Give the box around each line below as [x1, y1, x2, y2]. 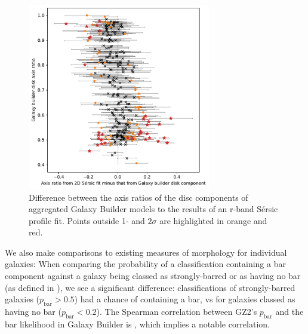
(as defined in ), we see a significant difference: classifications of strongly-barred [5, 281, 295, 293]
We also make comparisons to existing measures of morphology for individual [5, 246, 287, 258]
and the [275, 305, 304, 318]
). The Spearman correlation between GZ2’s [96, 305, 257, 318]
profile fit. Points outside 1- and [29, 214, 145, 226]
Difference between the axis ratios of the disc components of [29, 191, 248, 203]
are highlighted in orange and [159, 214, 267, 226]
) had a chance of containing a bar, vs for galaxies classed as [74, 293, 295, 305]
